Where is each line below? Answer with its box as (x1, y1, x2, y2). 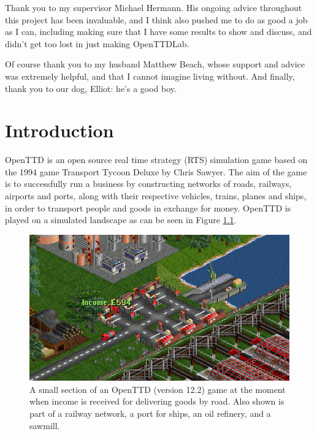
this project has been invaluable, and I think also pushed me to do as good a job (5, 13, 308, 26)
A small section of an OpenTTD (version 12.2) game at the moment (29, 383, 286, 395)
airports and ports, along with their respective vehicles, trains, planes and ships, (5, 189, 307, 202)
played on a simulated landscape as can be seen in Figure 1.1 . (5, 213, 237, 226)
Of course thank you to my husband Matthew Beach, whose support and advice (5, 58, 305, 70)
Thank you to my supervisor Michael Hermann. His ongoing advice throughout (5, 1, 302, 13)
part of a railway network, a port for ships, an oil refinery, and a (29, 407, 271, 420)
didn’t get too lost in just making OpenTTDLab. (5, 37, 189, 50)
